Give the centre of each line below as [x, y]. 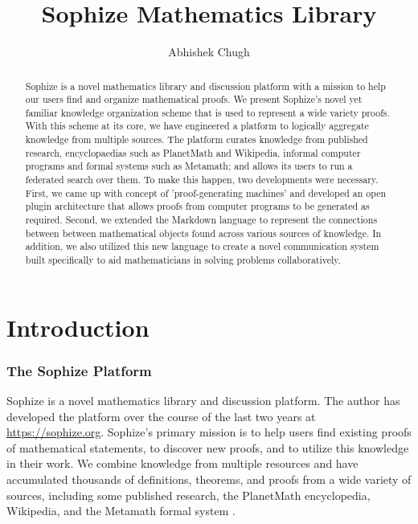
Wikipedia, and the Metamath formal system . [121, 511]
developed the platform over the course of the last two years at [161, 416]
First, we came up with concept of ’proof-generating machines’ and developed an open [206, 192]
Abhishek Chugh [209, 52]
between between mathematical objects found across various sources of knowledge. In [203, 233]
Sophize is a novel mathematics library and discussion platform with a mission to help [205, 86]
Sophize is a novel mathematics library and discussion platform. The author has [203, 401]
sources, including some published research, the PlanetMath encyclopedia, [189, 495]
